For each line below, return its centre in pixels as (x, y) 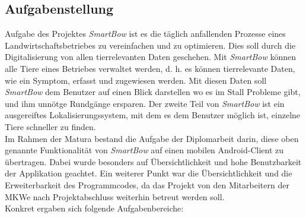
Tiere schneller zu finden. (50, 126)
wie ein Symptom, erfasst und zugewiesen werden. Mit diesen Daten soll (136, 80)
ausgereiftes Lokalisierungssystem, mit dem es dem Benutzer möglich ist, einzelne (153, 115)
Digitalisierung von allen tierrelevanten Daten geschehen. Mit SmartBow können (151, 57)
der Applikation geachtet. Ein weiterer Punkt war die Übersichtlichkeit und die (149, 173)
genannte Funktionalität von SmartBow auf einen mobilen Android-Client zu (144, 150)
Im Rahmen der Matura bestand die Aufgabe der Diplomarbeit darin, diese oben (152, 138)
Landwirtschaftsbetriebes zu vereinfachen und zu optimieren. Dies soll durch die (150, 45)
